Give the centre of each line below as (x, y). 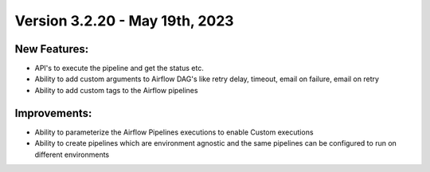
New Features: (52, 49)
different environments (72, 154)
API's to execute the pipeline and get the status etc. (119, 68)
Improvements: (53, 113)
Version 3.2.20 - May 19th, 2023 (124, 21)
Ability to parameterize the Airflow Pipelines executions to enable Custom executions (174, 132)
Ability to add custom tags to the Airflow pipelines (116, 90)
